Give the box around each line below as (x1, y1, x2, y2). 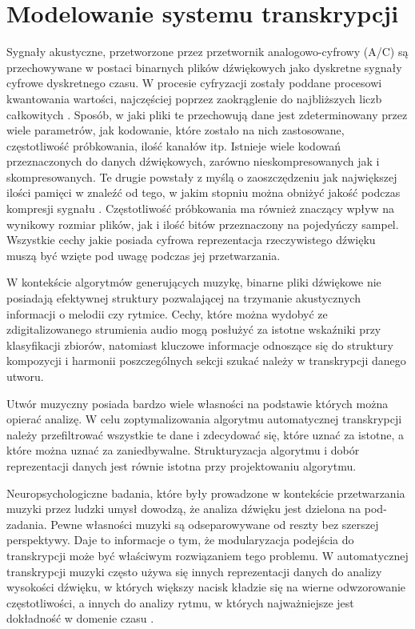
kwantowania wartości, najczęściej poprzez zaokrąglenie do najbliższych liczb (6, 90, 382, 106)
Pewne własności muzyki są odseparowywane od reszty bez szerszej (50, 515, 379, 532)
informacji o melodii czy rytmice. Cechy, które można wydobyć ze (6, 305, 328, 322)
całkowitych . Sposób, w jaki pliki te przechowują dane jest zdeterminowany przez (6, 106, 408, 122)
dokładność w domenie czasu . (6, 610, 154, 627)
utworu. (6, 368, 44, 384)
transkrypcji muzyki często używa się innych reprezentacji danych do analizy (6, 563, 382, 579)
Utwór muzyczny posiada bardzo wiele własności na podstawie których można (6, 395, 389, 411)
